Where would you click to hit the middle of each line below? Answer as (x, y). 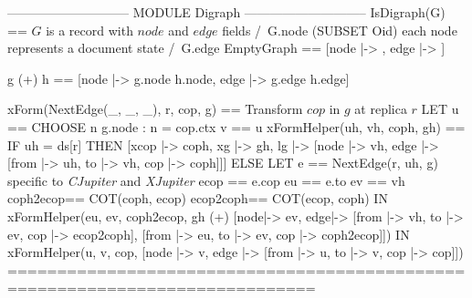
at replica (381, 109)
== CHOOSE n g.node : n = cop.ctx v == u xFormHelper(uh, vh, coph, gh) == (236, 126)
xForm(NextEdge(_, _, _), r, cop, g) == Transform (155, 109)
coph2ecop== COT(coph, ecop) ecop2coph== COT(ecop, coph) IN (198, 198)
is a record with (89, 30)
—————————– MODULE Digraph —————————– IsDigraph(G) (226, 12)
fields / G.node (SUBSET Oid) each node (340, 30)
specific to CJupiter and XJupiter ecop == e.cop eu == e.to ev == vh (206, 180)
